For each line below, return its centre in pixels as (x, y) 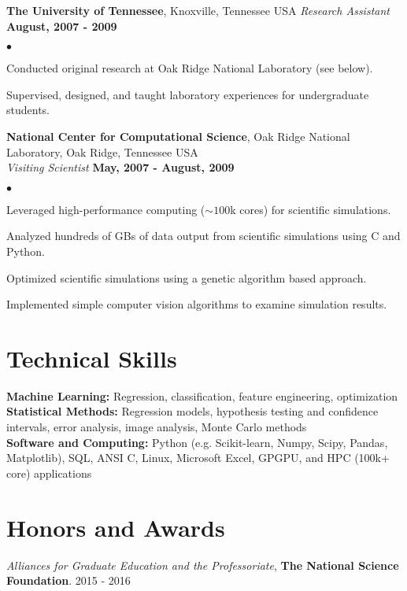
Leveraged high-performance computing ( (106, 209)
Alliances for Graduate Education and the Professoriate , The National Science (203, 565)
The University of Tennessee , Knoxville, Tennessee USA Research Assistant (198, 10)
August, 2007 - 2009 (62, 26)
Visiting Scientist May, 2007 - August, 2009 (120, 167)
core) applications (49, 473)
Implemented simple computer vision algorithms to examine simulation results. (197, 304)
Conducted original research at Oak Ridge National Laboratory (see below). (190, 68)
